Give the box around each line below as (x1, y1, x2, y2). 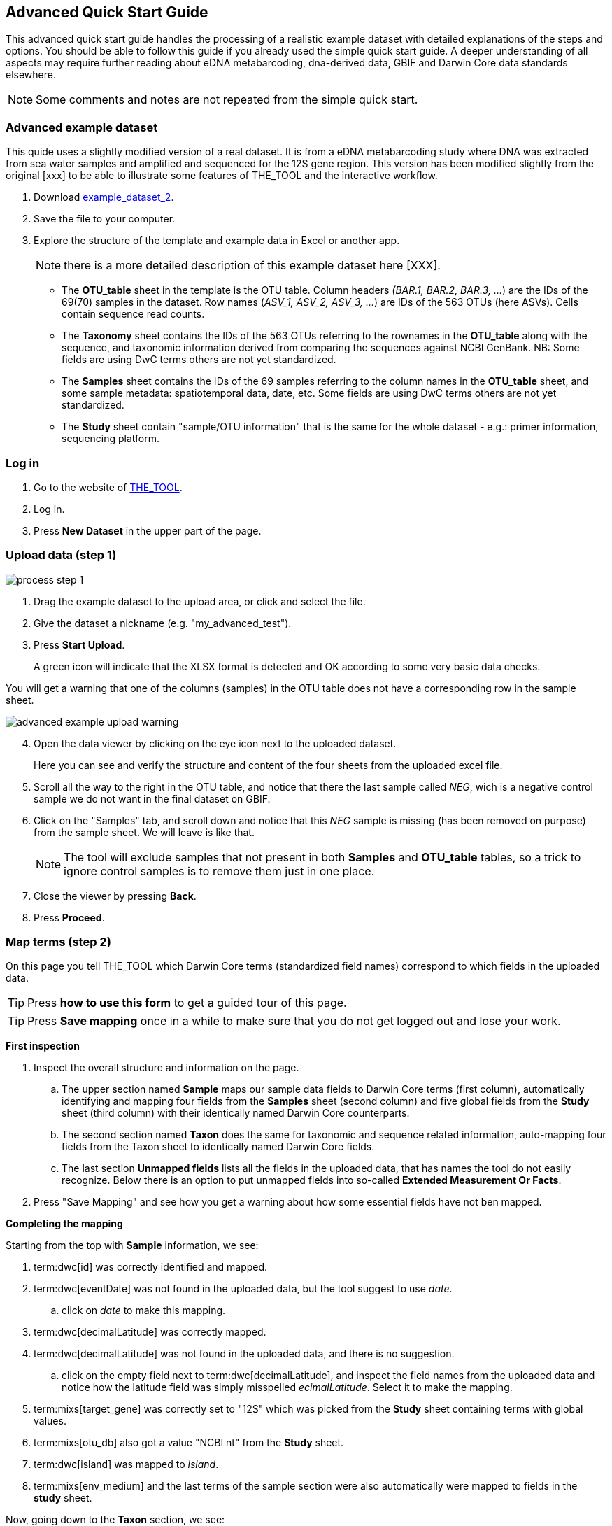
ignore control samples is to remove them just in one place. (64, 863, 375, 878)
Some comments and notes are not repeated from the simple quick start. (36, 92, 418, 107)
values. (34, 1415, 66, 1427)
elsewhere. (6, 69, 56, 81)
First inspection (6, 1040, 80, 1052)
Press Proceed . (34, 911, 105, 924)
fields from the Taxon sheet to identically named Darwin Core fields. (62, 1140, 375, 1153)
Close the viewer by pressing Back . (34, 889, 197, 902)
